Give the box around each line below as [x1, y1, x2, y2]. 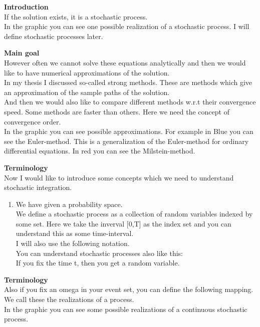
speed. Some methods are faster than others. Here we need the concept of [4, 106, 229, 116]
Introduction [4, 1, 49, 11]
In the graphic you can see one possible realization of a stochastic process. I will [4, 21, 249, 31]
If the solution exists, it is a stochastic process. [4, 11, 148, 21]
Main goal [4, 47, 40, 58]
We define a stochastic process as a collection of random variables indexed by [16, 208, 253, 219]
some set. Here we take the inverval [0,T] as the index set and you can [16, 218, 231, 228]
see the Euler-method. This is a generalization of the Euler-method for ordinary [4, 135, 249, 146]
